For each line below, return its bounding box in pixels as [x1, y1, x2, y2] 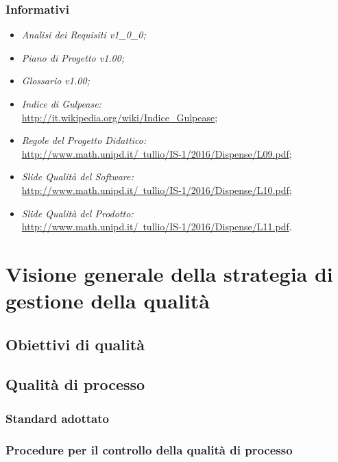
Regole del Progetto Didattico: [21, 133, 147, 147]
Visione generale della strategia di [5, 259, 333, 287]
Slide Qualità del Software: [21, 169, 134, 184]
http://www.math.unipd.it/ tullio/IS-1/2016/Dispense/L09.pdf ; [21, 146, 292, 160]
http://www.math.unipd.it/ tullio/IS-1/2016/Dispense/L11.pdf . [21, 219, 292, 234]
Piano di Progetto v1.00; [21, 50, 125, 64]
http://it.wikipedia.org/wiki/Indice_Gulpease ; [21, 110, 218, 124]
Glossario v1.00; [21, 73, 90, 88]
